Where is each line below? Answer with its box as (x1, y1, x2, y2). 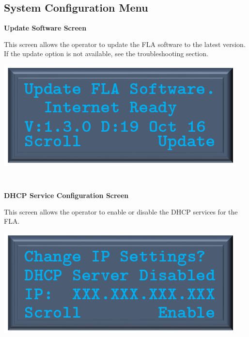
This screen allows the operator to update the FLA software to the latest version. (4, 39, 246, 49)
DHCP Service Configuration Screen (4, 190, 129, 200)
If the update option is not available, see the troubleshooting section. (4, 48, 208, 59)
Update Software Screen (4, 23, 87, 33)
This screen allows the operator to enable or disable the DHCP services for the (4, 206, 238, 216)
